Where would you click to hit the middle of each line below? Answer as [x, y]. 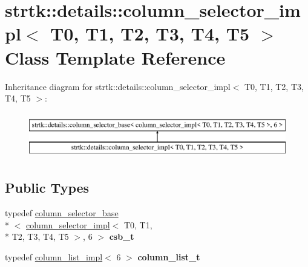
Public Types [47, 188]
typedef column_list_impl [54, 256]
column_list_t [169, 256]
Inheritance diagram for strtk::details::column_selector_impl [118, 86]
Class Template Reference [115, 57]
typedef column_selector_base [62, 213]
